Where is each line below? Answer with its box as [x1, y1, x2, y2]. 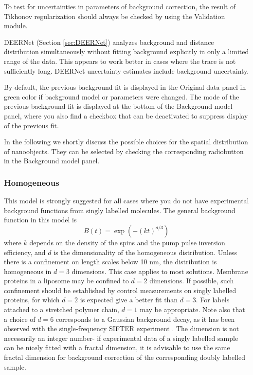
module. [4, 20, 28, 31]
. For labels [196, 295, 230, 305]
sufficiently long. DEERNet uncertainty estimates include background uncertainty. [4, 65, 249, 76]
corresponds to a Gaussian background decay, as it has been [55, 314, 235, 324]
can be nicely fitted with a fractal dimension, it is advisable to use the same [4, 342, 230, 353]
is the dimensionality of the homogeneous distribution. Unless [54, 247, 237, 257]
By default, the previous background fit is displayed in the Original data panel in [4, 82, 246, 92]
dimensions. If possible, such [149, 276, 234, 286]
